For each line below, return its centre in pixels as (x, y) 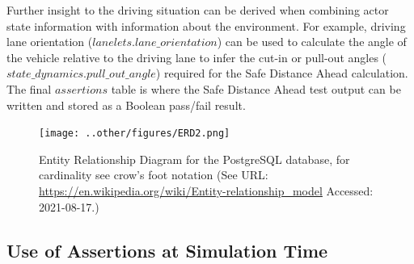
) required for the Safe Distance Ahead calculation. (282, 73)
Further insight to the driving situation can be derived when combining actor (198, 10)
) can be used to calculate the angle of (312, 42)
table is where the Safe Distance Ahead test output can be (256, 88)
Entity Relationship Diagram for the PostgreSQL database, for (194, 159)
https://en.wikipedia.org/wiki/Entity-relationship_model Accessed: (206, 191)
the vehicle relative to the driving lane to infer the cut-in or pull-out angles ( (197, 57)
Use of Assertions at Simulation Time (167, 250)
